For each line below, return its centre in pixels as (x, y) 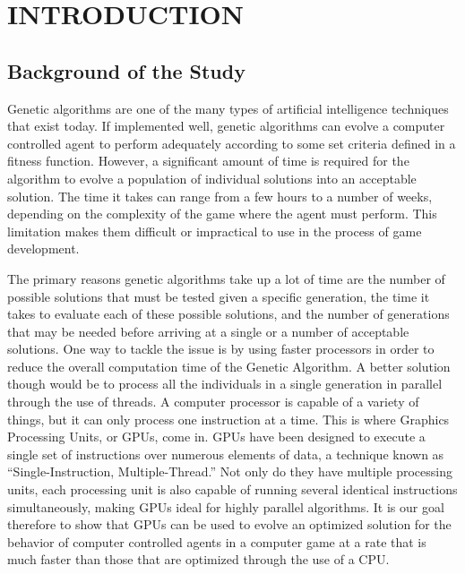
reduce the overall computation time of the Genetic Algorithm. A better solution (229, 366)
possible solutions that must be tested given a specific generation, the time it (219, 296)
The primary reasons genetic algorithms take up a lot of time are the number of (226, 278)
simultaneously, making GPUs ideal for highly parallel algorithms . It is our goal (226, 506)
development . (43, 248)
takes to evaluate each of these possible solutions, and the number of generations (228, 314)
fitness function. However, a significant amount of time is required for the (208, 161)
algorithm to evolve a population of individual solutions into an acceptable (212, 178)
